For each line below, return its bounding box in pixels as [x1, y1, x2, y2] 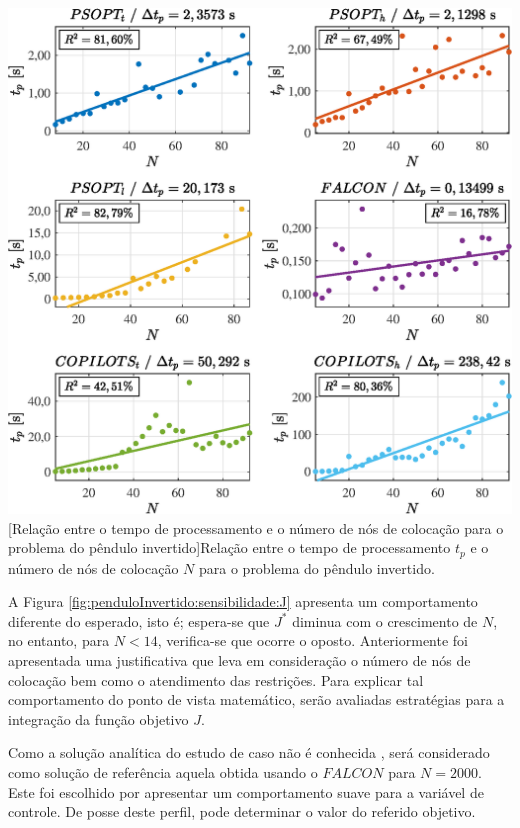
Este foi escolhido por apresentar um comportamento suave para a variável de [8, 781, 484, 802]
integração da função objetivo [8, 708, 189, 729]
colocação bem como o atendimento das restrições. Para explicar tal [8, 669, 424, 690]
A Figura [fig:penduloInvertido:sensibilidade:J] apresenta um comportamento [8, 591, 478, 612]
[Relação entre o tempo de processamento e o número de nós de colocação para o [8, 517, 504, 538]
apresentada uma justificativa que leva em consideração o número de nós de [8, 649, 471, 670]
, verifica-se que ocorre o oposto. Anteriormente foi [157, 630, 469, 651]
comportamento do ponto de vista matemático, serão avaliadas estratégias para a [8, 689, 505, 710]
